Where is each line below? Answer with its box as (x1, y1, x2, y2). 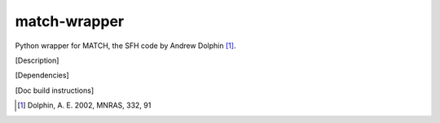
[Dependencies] (15, 70, 69, 81)
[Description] (15, 55, 59, 65)
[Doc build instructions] (15, 86, 94, 95)
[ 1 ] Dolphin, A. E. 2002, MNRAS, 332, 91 (17, 100, 152, 110)
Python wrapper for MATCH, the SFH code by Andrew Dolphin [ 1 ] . (15, 41, 236, 51)
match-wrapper (15, 12, 125, 30)
